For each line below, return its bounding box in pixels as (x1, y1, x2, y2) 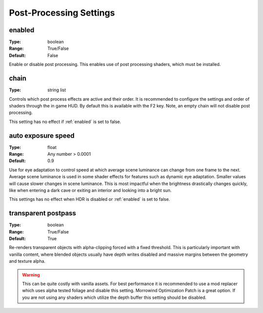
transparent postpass (9, 209, 76, 217)
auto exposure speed (9, 131, 75, 140)
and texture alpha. (9, 258, 46, 264)
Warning (22, 271, 40, 278)
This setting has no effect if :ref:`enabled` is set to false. (9, 119, 121, 125)
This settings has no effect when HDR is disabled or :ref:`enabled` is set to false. (9, 196, 170, 202)
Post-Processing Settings (9, 7, 115, 18)
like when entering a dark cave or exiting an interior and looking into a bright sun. (9, 187, 172, 193)
